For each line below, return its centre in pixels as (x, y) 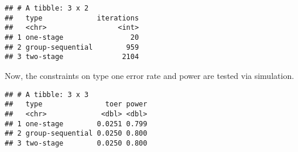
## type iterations (72, 18)
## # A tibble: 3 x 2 (47, 8)
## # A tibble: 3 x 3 (47, 94)
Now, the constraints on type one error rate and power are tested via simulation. (150, 75)
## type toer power (76, 104)
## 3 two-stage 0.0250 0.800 (76, 143)
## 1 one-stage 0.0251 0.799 (76, 124)
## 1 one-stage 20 (72, 37)
